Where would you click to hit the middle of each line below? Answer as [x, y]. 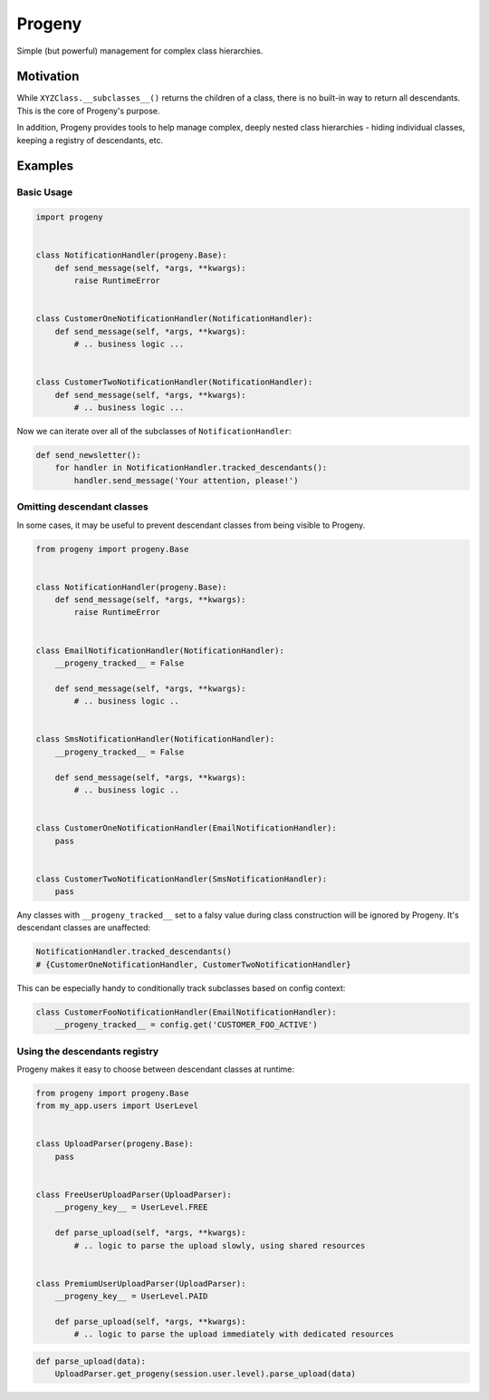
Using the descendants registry [88, 1051]
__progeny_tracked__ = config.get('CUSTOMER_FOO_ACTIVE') [186, 1025]
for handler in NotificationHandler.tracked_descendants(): [191, 468]
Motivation [48, 77]
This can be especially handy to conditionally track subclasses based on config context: [181, 987]
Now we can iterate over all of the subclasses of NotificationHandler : [154, 432]
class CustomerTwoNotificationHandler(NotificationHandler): [174, 382]
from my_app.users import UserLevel [117, 1106]
